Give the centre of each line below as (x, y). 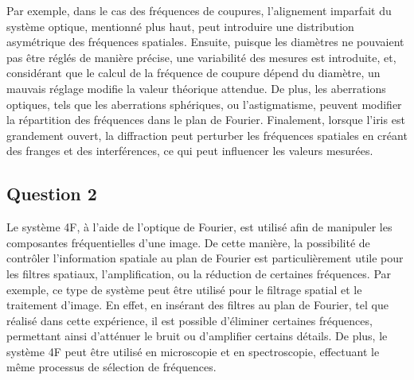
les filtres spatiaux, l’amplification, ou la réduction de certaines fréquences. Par (199, 273)
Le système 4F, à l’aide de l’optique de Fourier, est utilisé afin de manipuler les (199, 227)
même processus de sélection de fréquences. (111, 367)
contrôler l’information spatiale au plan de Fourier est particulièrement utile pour (205, 258)
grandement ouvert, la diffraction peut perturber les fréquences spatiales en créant (207, 135)
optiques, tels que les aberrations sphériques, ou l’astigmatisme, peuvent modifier (204, 104)
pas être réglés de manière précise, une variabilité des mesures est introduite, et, (201, 57)
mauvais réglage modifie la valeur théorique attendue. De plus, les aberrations (196, 88)
